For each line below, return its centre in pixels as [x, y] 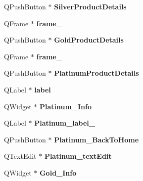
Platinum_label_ [65, 123]
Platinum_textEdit [78, 156]
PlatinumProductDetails [96, 73]
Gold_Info [58, 172]
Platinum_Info [66, 106]
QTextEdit [20, 156]
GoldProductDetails [89, 40]
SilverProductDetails [90, 6]
